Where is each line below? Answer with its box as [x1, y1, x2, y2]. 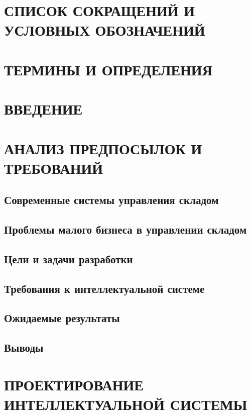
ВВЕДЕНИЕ [4, 98, 83, 119]
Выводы [4, 340, 44, 355]
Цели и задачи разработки [4, 251, 133, 266]
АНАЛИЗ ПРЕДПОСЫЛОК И [4, 138, 202, 158]
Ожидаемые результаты [4, 310, 120, 326]
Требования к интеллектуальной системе [4, 280, 205, 296]
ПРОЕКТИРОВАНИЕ [4, 374, 144, 394]
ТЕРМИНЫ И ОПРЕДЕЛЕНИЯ [4, 59, 212, 79]
